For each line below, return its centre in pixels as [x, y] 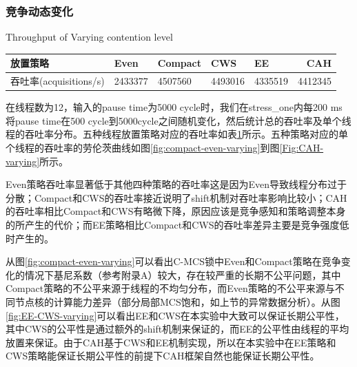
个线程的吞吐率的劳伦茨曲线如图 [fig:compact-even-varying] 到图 [143, 148]
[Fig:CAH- [302, 148]
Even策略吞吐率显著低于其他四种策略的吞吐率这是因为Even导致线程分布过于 [176, 184]
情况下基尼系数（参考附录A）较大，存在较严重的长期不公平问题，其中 [183, 274]
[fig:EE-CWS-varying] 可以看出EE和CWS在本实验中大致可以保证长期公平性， [175, 315]
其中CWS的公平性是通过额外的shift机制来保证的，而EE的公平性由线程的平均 [177, 329]
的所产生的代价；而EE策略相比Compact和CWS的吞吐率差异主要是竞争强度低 [177, 224]
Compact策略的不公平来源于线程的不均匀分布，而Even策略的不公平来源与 [170, 288]
